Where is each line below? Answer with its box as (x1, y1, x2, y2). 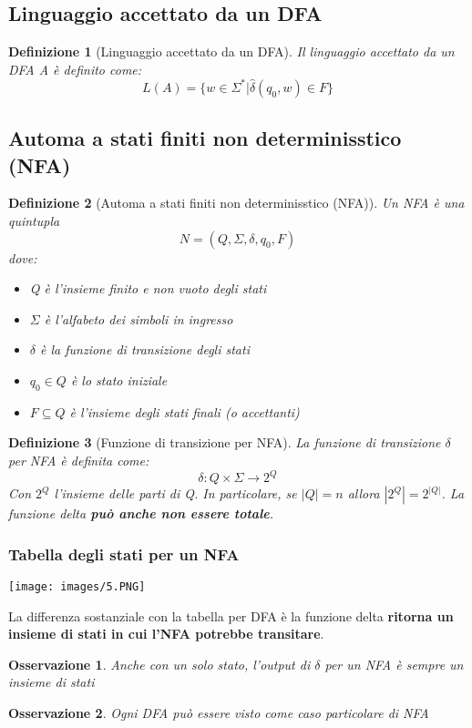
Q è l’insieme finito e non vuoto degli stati (29, 279, 267, 298)
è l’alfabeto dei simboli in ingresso (44, 309, 233, 328)
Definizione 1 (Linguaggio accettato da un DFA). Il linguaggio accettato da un (8, 42, 455, 61)
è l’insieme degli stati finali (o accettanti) (69, 402, 300, 421)
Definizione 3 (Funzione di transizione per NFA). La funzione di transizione (8, 433, 441, 452)
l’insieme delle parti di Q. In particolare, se (54, 484, 297, 503)
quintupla (8, 211, 60, 231)
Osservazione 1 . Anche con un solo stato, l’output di (8, 654, 311, 673)
